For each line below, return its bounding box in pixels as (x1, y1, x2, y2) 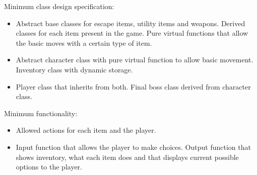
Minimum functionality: (4, 108, 78, 118)
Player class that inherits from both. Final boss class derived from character (16, 81, 251, 92)
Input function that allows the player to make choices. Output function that (16, 141, 251, 152)
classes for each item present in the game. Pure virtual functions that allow (16, 28, 248, 38)
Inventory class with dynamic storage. (16, 64, 133, 74)
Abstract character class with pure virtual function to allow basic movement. (16, 54, 253, 65)
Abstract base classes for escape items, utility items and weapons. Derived (16, 18, 245, 28)
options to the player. (16, 161, 82, 172)
